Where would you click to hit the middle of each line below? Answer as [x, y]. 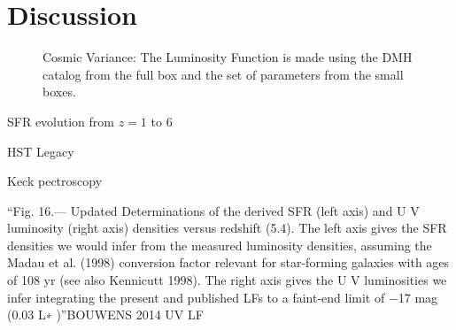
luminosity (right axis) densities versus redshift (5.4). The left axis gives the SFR [227, 228]
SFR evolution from [61, 121]
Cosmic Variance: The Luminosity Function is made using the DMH [228, 57]
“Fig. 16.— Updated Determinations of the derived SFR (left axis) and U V [213, 210]
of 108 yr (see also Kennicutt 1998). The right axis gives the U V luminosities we [227, 280]
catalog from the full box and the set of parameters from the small [223, 74]
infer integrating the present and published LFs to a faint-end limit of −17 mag [223, 297]
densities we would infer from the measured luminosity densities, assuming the [220, 245]
